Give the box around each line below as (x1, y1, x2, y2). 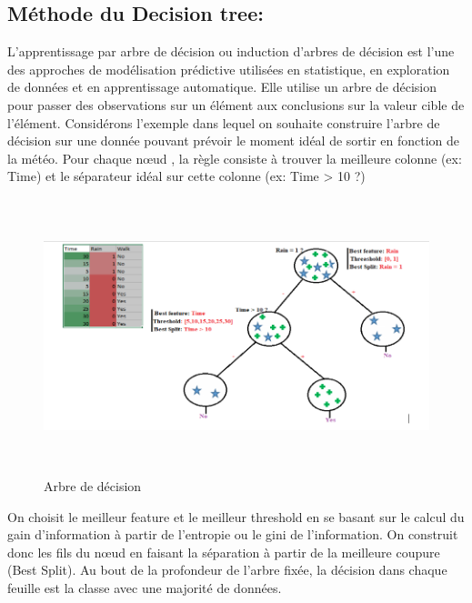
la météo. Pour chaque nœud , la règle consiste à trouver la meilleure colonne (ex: (7, 148, 462, 167)
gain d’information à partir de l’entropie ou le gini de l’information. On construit (7, 525, 458, 544)
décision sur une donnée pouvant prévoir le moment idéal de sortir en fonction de (7, 131, 460, 150)
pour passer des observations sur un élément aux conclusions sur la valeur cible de (7, 95, 465, 114)
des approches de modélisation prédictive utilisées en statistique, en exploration (7, 59, 450, 78)
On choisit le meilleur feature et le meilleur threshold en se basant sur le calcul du (7, 507, 465, 526)
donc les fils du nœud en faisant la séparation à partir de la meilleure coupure (7, 542, 440, 561)
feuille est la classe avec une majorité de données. (7, 578, 282, 597)
